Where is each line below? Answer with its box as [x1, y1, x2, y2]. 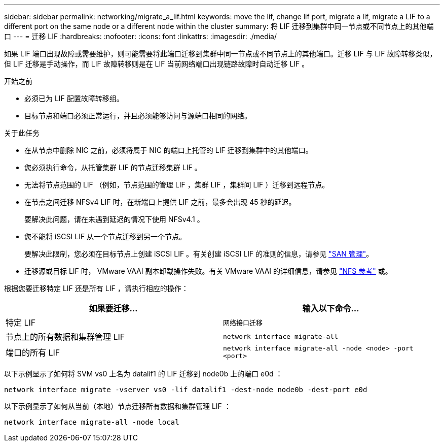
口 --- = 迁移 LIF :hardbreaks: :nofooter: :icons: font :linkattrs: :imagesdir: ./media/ [4, 32, 277, 41]
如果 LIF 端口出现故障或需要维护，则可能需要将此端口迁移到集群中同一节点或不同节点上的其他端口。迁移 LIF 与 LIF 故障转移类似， [4, 49, 437, 58]
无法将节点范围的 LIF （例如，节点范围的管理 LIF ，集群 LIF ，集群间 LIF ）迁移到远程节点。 [24, 180, 329, 189]
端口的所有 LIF [6, 347, 60, 358]
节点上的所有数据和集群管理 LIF [6, 332, 125, 342]
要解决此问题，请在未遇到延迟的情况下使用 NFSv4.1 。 [24, 215, 204, 224]
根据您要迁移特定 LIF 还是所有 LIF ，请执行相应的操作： [4, 284, 189, 293]
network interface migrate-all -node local [4, 418, 179, 426]
